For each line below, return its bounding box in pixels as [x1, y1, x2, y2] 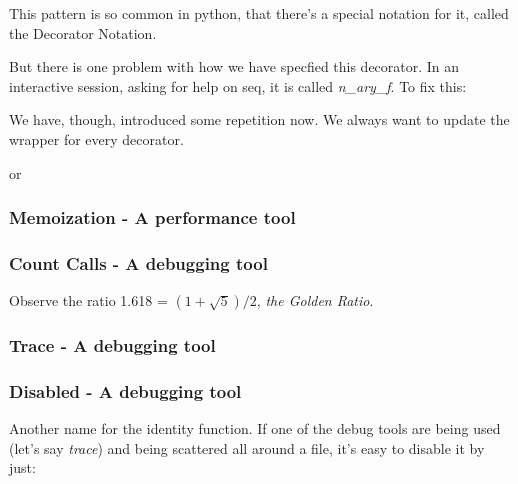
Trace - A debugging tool [9, 333, 216, 358]
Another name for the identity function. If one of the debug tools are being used [9, 418, 501, 439]
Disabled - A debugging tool [9, 378, 242, 403]
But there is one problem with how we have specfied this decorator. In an [9, 56, 460, 77]
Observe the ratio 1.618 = [9, 290, 168, 311]
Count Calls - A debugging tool [9, 250, 268, 275]
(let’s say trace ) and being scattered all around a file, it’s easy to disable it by [9, 437, 485, 458]
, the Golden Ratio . [256, 290, 374, 311]
